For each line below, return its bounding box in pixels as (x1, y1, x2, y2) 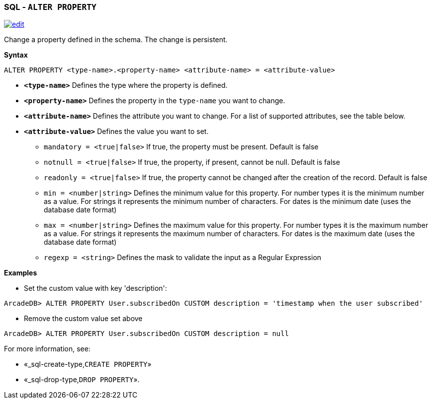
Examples (4, 269, 37, 277)
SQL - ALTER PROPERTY (4, 2, 96, 12)
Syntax (4, 51, 28, 60)
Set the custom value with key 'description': (24, 284, 167, 293)
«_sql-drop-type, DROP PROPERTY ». (24, 375, 140, 384)
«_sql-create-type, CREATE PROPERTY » (24, 360, 152, 369)
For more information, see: (4, 344, 90, 353)
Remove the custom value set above (24, 314, 143, 323)
